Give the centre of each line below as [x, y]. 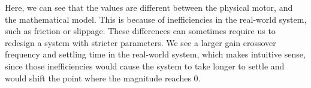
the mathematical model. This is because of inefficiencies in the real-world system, [156, 19]
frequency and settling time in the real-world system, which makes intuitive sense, [155, 54]
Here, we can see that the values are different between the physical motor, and [149, 7]
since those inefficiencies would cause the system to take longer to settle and [145, 66]
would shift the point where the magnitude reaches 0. [103, 78]
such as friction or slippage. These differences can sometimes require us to [140, 31]
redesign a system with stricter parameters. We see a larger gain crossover [141, 42]
